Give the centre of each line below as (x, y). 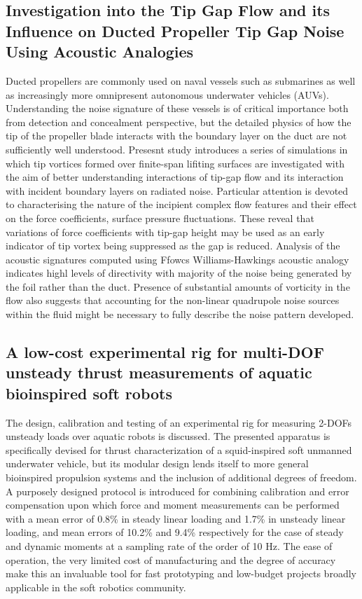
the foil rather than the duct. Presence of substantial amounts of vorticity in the (178, 286)
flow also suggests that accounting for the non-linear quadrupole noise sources (173, 300)
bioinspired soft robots (89, 393)
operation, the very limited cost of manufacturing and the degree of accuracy (171, 559)
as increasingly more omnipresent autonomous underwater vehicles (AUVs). (167, 94)
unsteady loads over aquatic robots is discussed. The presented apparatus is (168, 436)
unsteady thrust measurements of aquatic (159, 372)
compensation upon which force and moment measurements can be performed (173, 505)
